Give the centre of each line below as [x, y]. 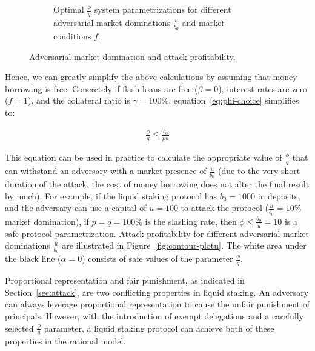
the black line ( [33, 259]
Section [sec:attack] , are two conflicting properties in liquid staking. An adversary [157, 292]
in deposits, [279, 196]
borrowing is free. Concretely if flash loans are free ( [101, 88]
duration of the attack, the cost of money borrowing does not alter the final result [157, 184]
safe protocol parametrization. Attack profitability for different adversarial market [157, 233]
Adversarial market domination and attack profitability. [132, 56]
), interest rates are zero [263, 88]
